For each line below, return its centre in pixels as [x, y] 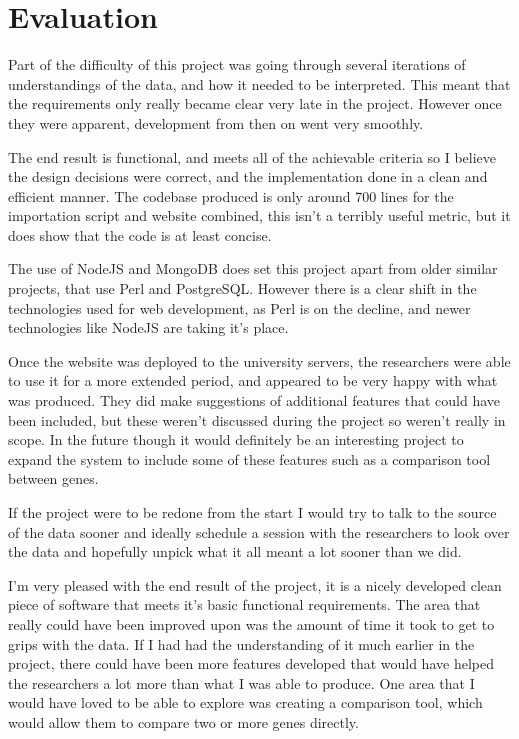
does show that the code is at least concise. [140, 234]
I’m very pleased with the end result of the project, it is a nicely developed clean [255, 584]
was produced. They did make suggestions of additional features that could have [254, 400]
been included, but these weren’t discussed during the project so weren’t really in [257, 419]
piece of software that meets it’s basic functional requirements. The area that [244, 604]
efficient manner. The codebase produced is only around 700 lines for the [231, 195]
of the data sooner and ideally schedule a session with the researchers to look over [259, 531]
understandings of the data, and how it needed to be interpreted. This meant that [259, 83]
